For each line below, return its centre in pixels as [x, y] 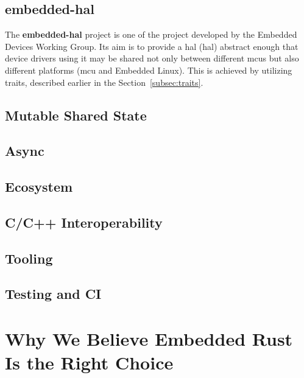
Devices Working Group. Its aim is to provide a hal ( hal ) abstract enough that [152, 46]
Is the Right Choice [89, 362]
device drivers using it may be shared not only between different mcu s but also [152, 58]
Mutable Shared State [76, 115]
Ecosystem [39, 187]
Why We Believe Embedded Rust [149, 339]
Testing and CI [53, 294]
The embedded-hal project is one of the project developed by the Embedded [151, 34]
